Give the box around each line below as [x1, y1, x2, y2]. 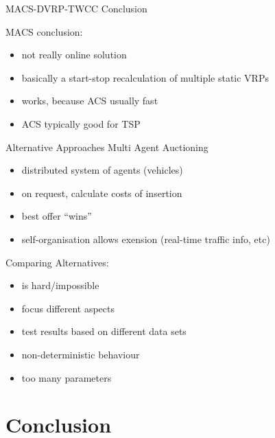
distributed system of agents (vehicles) [21, 163, 183, 177]
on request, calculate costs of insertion [21, 185, 182, 200]
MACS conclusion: [5, 24, 83, 38]
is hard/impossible [21, 278, 99, 292]
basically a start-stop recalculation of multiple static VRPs [21, 70, 269, 84]
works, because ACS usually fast [21, 93, 158, 108]
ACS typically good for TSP [21, 116, 141, 130]
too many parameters [21, 370, 112, 384]
